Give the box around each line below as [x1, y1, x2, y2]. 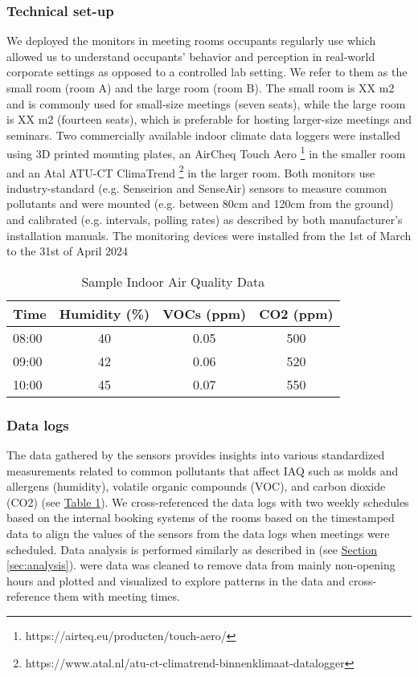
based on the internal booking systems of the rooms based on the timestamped [6, 509, 395, 526]
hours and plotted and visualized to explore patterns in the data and [6, 572, 346, 589]
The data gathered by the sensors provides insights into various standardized [6, 447, 385, 463]
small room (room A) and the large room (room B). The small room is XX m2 [6, 80, 395, 96]
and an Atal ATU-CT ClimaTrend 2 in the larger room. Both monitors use [6, 161, 375, 181]
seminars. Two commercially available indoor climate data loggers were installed [6, 126, 401, 143]
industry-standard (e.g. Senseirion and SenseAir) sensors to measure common [6, 179, 387, 196]
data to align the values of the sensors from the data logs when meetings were [6, 525, 390, 542]
